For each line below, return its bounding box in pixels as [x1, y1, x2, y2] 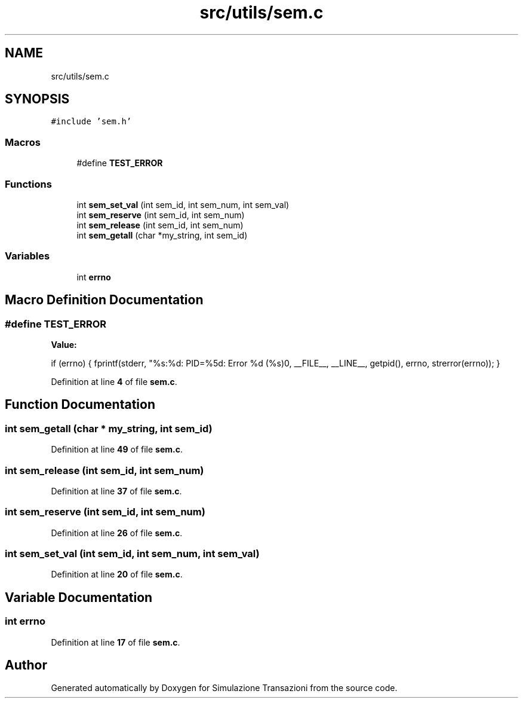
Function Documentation [5, 397, 155, 412]
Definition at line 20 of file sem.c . [51, 569, 183, 580]
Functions [5, 178, 52, 190]
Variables [5, 250, 50, 262]
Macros [5, 136, 41, 148]
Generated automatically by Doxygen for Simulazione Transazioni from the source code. [51, 683, 398, 693]
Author [5, 658, 47, 673]
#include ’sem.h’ [51, 117, 132, 127]
